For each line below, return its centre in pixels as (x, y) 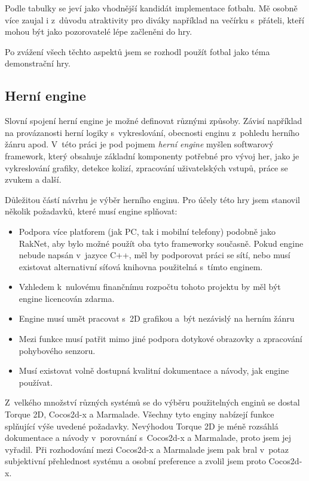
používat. (36, 382)
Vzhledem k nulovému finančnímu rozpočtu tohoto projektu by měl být (150, 287)
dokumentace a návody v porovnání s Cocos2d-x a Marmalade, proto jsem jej (148, 438)
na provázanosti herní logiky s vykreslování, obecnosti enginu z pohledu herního (152, 132)
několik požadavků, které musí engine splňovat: (91, 211)
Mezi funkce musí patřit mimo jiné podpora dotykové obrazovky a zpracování (160, 339)
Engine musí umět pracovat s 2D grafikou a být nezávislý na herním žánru (157, 318)
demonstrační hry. (38, 63)
